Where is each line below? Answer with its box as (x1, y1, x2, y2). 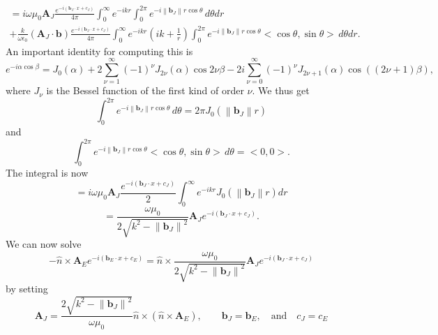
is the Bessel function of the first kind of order (46, 83, 244, 98)
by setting (6, 281, 48, 296)
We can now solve (6, 237, 82, 251)
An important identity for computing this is (6, 43, 193, 58)
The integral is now (6, 165, 89, 180)
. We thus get (252, 83, 310, 98)
